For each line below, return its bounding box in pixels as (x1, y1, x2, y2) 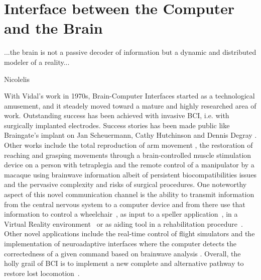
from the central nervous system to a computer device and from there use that (4, 199, 245, 209)
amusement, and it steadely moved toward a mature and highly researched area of (4, 100, 256, 111)
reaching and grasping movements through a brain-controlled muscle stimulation (4, 149, 251, 160)
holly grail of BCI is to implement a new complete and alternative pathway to (4, 258, 244, 268)
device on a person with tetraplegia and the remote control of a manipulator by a (4, 159, 254, 170)
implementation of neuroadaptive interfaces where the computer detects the (4, 238, 237, 248)
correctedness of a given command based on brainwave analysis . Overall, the (4, 248, 241, 258)
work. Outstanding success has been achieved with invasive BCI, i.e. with (4, 110, 229, 121)
